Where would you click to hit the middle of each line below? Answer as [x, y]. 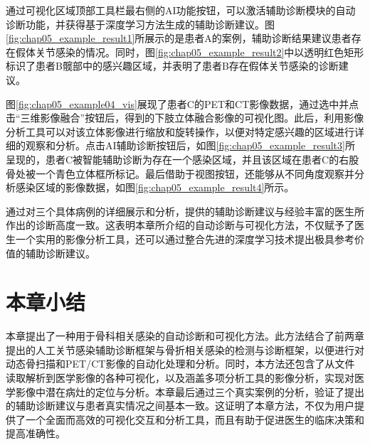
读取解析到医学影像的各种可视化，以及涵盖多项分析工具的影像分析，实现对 [180, 377]
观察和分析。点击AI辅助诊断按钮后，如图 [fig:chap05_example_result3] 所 [190, 145]
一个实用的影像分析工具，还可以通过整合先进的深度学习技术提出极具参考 [185, 238]
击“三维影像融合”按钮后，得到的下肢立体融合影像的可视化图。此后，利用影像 [185, 118]
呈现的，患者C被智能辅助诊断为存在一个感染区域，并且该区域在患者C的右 [178, 159]
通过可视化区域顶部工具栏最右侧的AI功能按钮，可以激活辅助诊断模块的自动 [181, 10]
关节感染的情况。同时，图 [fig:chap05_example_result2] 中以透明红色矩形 [200, 52]
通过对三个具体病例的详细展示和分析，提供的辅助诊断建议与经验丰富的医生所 [185, 211]
